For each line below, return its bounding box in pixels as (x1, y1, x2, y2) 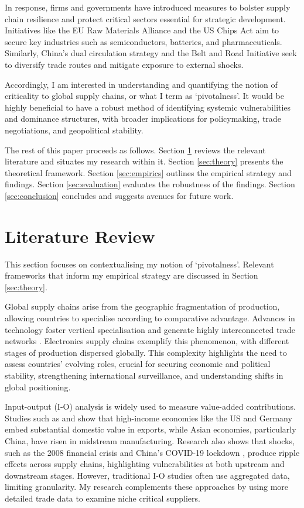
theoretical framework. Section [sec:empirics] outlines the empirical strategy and (5, 166, 292, 179)
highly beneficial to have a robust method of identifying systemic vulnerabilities (5, 101, 291, 113)
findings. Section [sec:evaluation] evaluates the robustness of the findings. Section (5, 178, 295, 190)
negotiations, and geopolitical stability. (5, 123, 144, 136)
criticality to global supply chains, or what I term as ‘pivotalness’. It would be (5, 90, 284, 102)
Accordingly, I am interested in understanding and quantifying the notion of (5, 78, 278, 90)
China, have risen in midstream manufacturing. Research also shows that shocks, (5, 434, 295, 447)
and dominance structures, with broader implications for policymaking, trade (5, 112, 281, 125)
